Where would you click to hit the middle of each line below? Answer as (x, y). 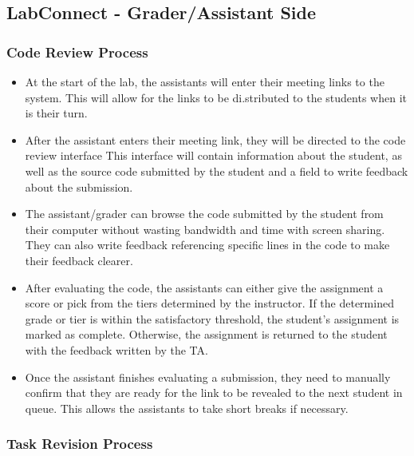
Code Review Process (77, 52)
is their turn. (56, 113)
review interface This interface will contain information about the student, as (213, 155)
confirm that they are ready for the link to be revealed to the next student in (214, 393)
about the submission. (79, 186)
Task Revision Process (80, 444)
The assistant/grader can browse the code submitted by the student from (204, 214)
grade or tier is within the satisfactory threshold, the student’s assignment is (212, 318)
